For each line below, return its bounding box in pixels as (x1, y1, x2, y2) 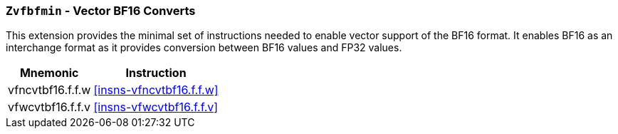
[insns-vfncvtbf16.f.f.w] (93, 83, 219, 98)
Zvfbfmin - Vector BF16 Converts (6, 4, 196, 18)
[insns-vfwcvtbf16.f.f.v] (93, 100, 219, 115)
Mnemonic (19, 66, 79, 81)
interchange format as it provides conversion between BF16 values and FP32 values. (6, 41, 402, 54)
